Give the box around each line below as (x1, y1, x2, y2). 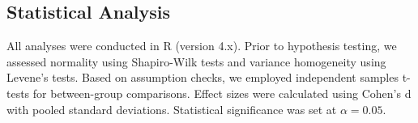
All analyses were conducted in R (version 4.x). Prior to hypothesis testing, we (6, 37, 397, 54)
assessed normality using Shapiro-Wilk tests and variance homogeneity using (6, 53, 386, 70)
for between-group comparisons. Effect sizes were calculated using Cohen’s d (32, 84, 412, 101)
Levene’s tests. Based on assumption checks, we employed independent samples (6, 69, 399, 86)
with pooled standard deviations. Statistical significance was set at (6, 100, 337, 117)
